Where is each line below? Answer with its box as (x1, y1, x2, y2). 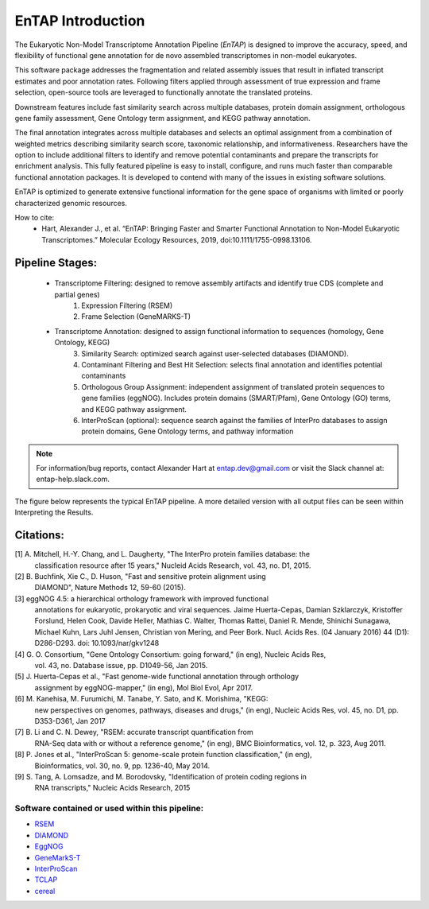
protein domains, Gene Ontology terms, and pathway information (81, 426, 294, 437)
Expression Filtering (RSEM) (81, 301, 173, 310)
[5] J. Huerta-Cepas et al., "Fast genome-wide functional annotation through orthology (14, 672, 300, 682)
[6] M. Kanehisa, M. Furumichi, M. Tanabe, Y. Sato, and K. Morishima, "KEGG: (14, 694, 269, 704)
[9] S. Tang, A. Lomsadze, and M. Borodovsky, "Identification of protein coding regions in (14, 771, 307, 781)
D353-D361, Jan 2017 (34, 717, 106, 725)
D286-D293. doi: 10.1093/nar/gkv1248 (34, 639, 160, 648)
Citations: (14, 529, 65, 542)
